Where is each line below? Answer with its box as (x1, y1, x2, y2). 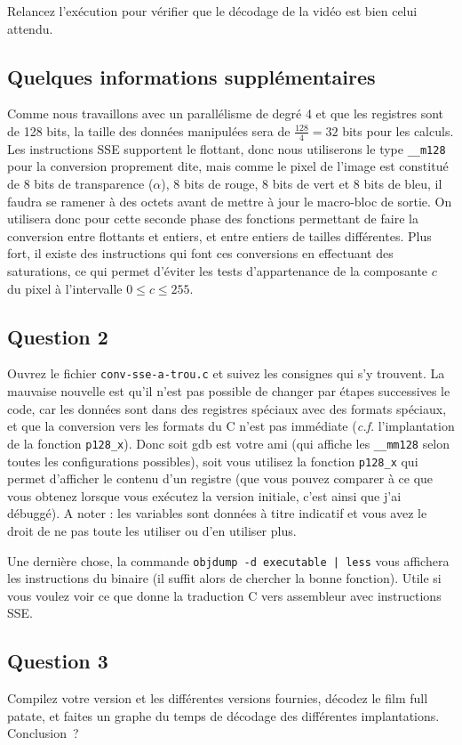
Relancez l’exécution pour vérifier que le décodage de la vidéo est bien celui (7, 2, 418, 20)
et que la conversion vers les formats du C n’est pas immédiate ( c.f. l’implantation (7, 417, 455, 435)
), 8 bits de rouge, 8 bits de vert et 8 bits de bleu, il (161, 174, 442, 193)
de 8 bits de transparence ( (7, 174, 154, 193)
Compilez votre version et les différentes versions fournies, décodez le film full (7, 689, 428, 708)
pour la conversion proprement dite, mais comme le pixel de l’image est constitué (7, 157, 449, 175)
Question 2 (7, 322, 108, 350)
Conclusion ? (7, 724, 79, 742)
